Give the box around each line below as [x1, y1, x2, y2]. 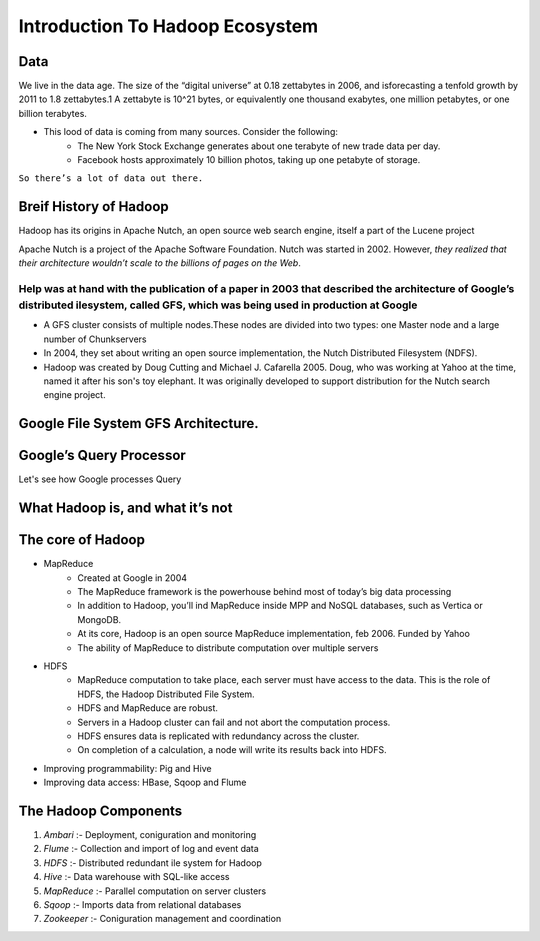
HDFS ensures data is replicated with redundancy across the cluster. [77, 730, 360, 742]
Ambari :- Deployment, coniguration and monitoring [43, 828, 257, 840]
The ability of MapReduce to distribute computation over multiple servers [77, 641, 379, 654]
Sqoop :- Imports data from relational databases [43, 898, 242, 910]
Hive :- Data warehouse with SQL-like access [43, 871, 230, 883]
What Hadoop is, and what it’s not [18, 500, 233, 517]
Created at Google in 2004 [77, 571, 188, 584]
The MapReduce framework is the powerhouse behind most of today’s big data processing [77, 586, 452, 597]
